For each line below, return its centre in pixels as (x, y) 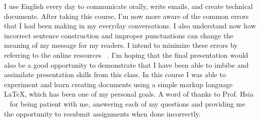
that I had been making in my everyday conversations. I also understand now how (130, 26)
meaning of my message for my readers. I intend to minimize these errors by (121, 45)
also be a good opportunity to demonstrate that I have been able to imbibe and (126, 64)
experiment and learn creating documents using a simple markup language (118, 84)
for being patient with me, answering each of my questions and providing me (127, 103)
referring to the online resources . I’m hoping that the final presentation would (126, 55)
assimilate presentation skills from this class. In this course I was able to (115, 74)
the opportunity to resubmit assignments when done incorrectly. (102, 113)
